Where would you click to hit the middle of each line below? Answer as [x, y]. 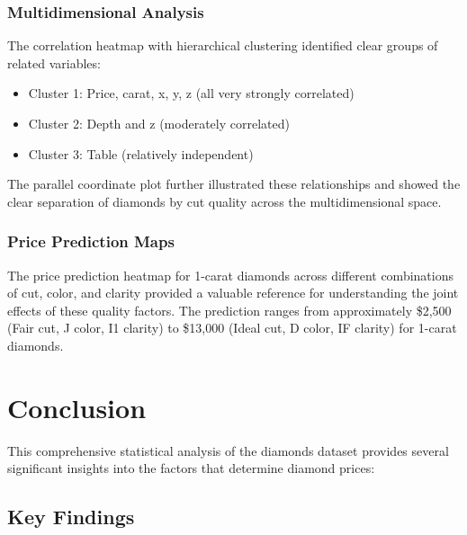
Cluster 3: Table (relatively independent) [141, 153]
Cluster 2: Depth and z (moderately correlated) [159, 123]
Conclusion [77, 407]
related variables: [54, 62]
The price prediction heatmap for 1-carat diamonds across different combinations [230, 275]
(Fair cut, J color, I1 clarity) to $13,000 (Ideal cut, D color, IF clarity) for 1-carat [232, 328]
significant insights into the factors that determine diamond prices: [191, 468]
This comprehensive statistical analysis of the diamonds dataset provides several [228, 450]
